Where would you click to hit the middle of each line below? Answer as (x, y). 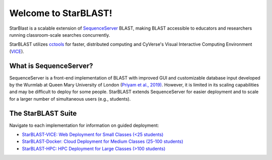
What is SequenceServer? (51, 66)
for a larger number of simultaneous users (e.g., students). (70, 99)
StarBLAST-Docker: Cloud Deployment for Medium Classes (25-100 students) (103, 141)
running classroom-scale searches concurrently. (60, 35)
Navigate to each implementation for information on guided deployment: (84, 125)
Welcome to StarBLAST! (61, 13)
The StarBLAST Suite (43, 113)
